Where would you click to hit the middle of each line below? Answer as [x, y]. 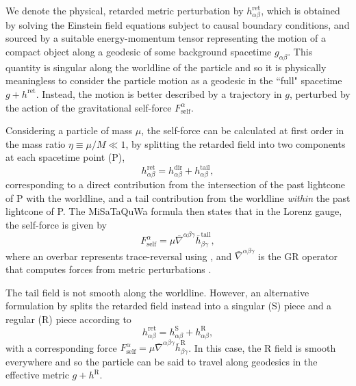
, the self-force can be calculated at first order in [243, 130]
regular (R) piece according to [68, 319]
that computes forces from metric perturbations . [109, 269]
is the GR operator [298, 256]
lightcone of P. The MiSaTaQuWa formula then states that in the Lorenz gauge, [174, 211]
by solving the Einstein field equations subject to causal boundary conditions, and [178, 24]
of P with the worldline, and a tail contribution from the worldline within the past [178, 197]
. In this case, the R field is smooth [262, 347]
